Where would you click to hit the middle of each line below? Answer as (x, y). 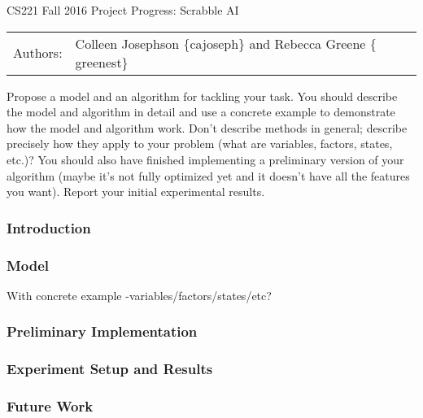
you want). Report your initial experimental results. (136, 192)
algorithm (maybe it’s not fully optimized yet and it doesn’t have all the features (208, 175)
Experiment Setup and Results (110, 369)
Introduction (49, 227)
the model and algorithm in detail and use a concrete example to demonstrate (201, 112)
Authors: (38, 53)
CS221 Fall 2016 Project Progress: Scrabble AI (123, 10)
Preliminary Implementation (102, 331)
